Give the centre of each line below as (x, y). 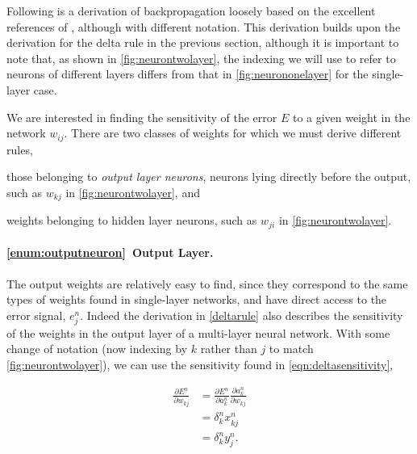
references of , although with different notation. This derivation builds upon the (204, 26)
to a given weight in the (351, 117)
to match (291, 349)
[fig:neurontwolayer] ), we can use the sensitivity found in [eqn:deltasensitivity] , (200, 365)
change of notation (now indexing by (97, 349)
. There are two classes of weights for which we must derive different (233, 133)
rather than (229, 349)
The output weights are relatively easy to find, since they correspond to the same (207, 283)
